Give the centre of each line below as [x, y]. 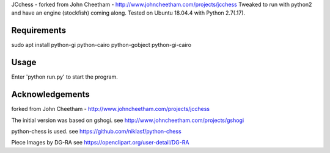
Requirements [39, 30]
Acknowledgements [50, 94]
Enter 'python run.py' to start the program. [65, 77]
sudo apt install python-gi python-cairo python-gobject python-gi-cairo [101, 45]
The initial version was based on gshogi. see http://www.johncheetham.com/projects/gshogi [128, 120]
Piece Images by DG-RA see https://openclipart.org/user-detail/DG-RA [100, 143]
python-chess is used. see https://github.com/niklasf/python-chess [96, 131]
